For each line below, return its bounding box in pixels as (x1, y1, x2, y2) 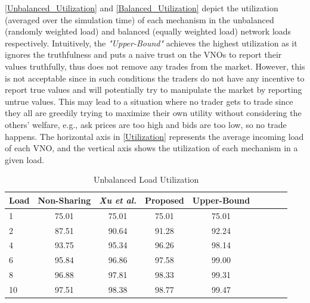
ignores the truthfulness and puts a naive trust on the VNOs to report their (5, 48, 282, 61)
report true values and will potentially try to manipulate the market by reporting (5, 83, 302, 96)
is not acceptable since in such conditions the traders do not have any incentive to (5, 71, 305, 84)
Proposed (144, 193, 184, 206)
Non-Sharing (38, 193, 91, 206)
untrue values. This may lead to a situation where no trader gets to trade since (5, 95, 293, 107)
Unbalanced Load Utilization (93, 173, 199, 186)
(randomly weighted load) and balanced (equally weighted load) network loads (5, 25, 292, 38)
